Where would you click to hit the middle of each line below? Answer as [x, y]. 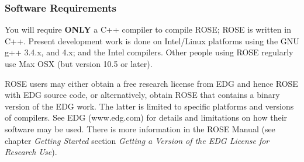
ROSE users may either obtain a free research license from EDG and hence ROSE [151, 83]
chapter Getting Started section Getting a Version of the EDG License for [137, 140]
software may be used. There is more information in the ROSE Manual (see [140, 128]
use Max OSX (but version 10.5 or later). [79, 64]
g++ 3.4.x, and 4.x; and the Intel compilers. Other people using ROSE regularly [149, 52]
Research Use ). [31, 152]
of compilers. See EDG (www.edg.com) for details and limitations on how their [146, 117]
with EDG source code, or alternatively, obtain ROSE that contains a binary [142, 95]
